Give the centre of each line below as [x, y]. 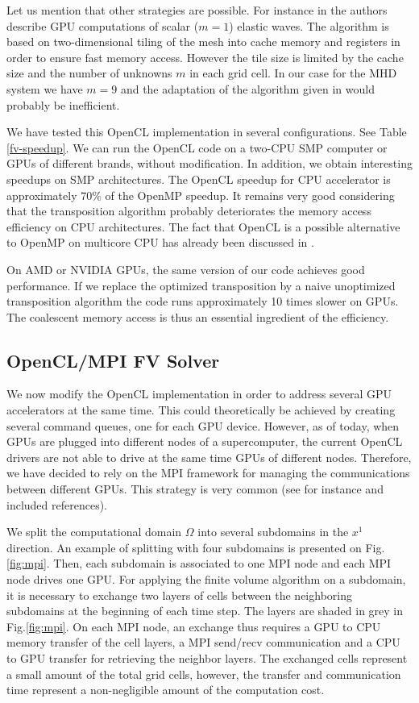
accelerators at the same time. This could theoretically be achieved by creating [201, 410]
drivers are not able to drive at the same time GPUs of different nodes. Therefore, [209, 457]
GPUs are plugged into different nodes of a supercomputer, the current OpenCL [205, 441]
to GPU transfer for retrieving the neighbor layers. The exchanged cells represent [207, 657]
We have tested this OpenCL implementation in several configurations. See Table [207, 132]
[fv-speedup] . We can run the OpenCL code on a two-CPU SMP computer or [197, 147]
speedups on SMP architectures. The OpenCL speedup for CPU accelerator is [199, 179]
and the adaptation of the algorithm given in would [247, 88]
